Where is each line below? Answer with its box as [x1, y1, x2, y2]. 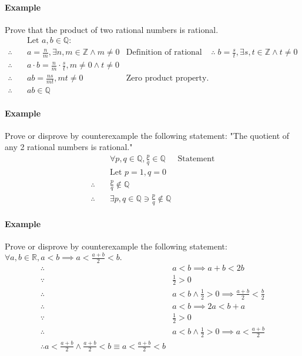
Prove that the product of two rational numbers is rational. [5, 23, 219, 35]
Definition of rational [126, 48, 202, 57]
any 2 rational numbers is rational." [5, 141, 133, 153]
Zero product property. [126, 74, 209, 83]
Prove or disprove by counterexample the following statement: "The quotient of [5, 129, 290, 141]
